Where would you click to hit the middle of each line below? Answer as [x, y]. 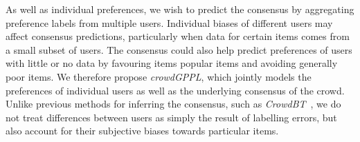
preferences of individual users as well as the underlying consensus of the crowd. [175, 90]
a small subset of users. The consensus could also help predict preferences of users [179, 49]
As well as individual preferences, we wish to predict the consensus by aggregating [180, 9]
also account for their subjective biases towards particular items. [142, 131]
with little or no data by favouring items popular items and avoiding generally [172, 63]
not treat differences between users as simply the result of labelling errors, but [171, 117]
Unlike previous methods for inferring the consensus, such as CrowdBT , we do [173, 104]
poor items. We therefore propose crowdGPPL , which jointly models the [159, 76]
